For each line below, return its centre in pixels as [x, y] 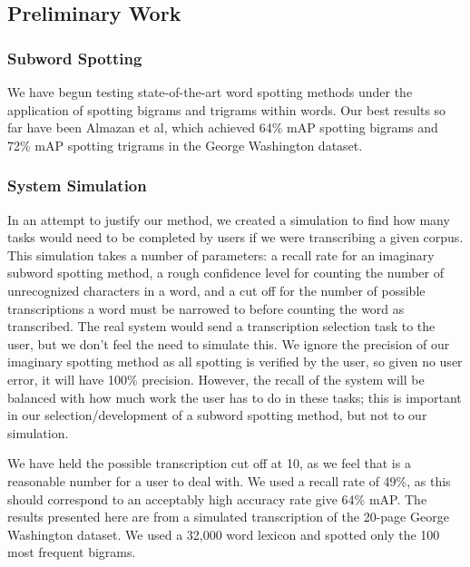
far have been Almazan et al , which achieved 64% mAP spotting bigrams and [223, 127]
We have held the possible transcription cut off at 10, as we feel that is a [209, 463]
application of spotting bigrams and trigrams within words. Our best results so [227, 109]
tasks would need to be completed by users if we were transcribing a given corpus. [235, 237]
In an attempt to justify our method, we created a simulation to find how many [229, 219]
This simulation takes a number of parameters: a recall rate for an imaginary [221, 254]
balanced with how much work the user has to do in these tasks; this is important [235, 397]
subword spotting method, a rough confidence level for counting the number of [226, 273]
